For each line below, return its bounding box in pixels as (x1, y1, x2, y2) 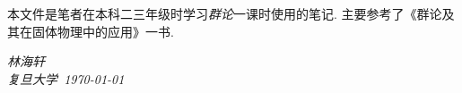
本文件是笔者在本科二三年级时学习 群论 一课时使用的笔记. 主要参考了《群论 (7, 4, 442, 22)
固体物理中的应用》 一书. (31, 21, 174, 40)
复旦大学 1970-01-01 (7, 69, 125, 88)
